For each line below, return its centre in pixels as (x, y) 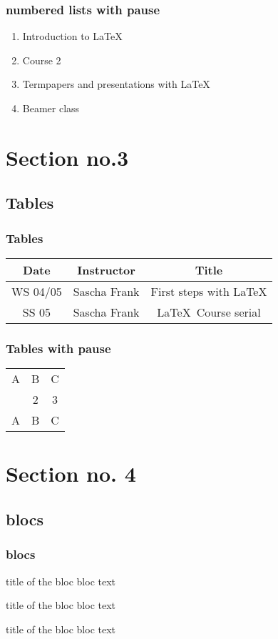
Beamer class (51, 108)
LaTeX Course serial (209, 312)
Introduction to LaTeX (72, 36)
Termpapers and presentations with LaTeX (116, 84)
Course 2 (42, 60)
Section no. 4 (71, 474)
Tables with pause (58, 348)
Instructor (106, 269)
